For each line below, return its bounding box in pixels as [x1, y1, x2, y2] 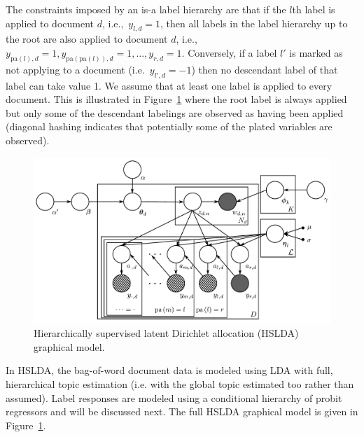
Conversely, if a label [188, 45, 277, 60]
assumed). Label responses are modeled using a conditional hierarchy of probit [6, 390, 342, 405]
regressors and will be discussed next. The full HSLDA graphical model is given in [6, 404, 358, 419]
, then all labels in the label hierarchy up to [160, 15, 348, 30]
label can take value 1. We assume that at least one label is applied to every [6, 78, 332, 92]
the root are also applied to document [6, 32, 168, 46]
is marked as [289, 45, 343, 60]
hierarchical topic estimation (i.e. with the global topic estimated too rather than [6, 377, 354, 391]
